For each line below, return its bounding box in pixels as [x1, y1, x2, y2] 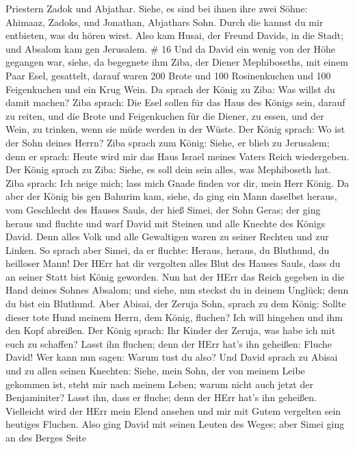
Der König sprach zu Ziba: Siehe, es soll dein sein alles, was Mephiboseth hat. [5, 162, 332, 177]
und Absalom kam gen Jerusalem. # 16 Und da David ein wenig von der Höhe [5, 41, 336, 55]
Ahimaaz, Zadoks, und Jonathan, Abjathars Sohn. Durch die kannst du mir [5, 14, 324, 29]
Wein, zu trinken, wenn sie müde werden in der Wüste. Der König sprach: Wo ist [5, 122, 345, 136]
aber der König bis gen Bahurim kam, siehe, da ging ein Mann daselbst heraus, [5, 189, 337, 203]
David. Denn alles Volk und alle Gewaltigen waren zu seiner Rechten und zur [5, 229, 329, 244]
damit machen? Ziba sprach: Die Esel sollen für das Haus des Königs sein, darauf [5, 95, 345, 110]
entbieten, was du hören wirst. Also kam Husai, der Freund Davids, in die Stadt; [5, 28, 344, 42]
